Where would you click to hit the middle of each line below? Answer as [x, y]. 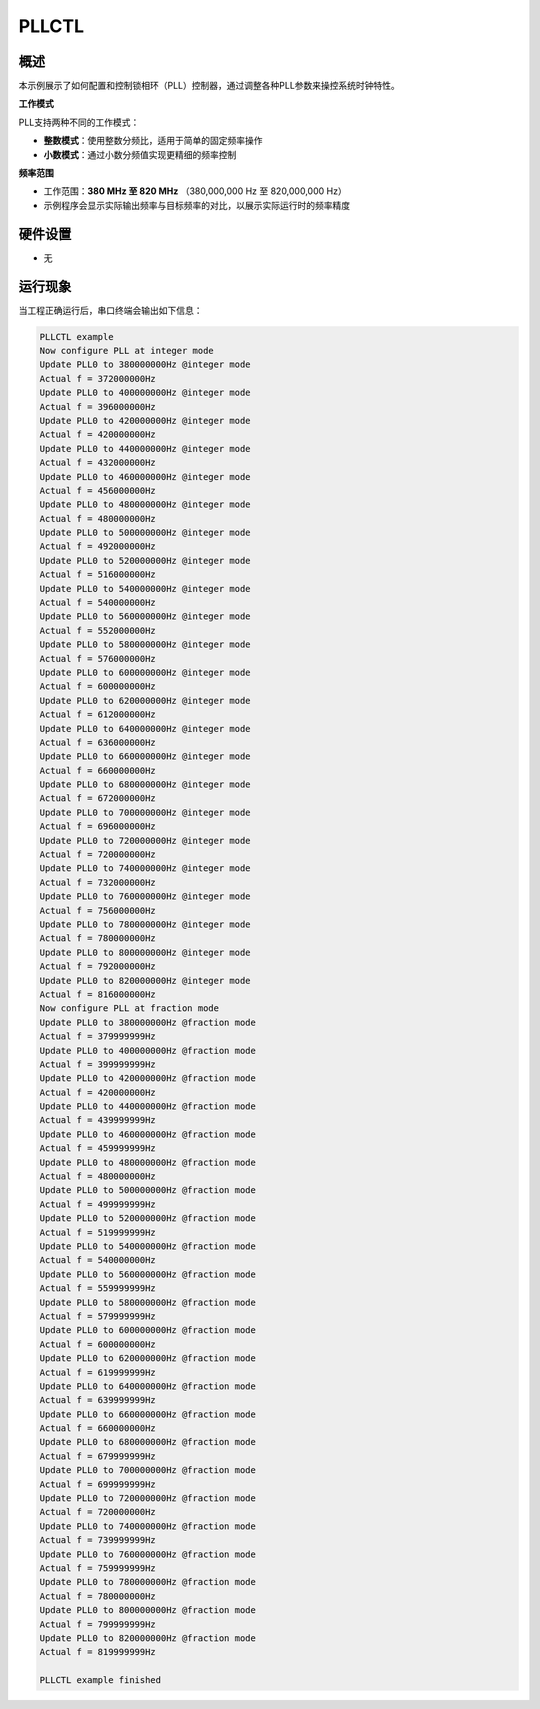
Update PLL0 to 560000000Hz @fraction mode [148, 1274]
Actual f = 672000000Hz [98, 798]
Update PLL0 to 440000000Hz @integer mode [145, 448]
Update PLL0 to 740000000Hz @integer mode [145, 868]
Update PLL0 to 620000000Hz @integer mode [145, 700]
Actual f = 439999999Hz [98, 1120]
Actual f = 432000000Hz [98, 463]
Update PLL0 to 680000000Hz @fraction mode [148, 1442]
